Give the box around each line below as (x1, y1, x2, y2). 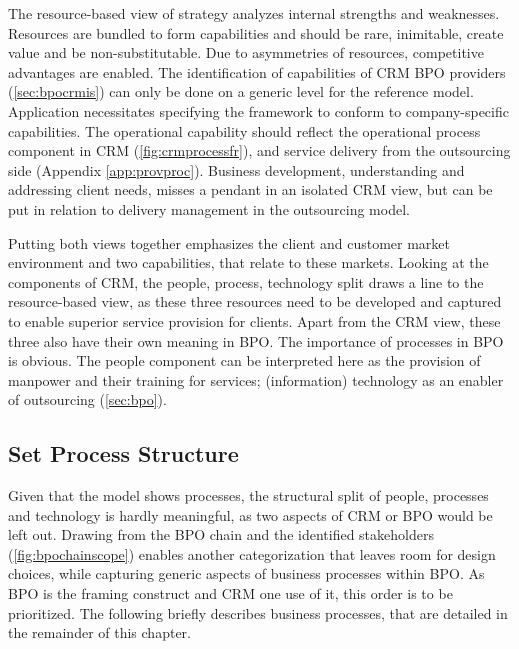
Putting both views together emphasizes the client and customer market (8, 232, 450, 253)
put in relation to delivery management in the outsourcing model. (8, 198, 410, 219)
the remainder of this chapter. (8, 622, 191, 643)
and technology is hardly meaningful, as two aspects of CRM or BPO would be (8, 504, 493, 525)
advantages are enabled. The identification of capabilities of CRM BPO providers (8, 61, 506, 82)
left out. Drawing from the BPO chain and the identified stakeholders (8, 524, 434, 545)
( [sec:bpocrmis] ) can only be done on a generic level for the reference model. (8, 81, 474, 102)
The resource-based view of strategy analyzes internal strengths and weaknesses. (8, 3, 500, 23)
